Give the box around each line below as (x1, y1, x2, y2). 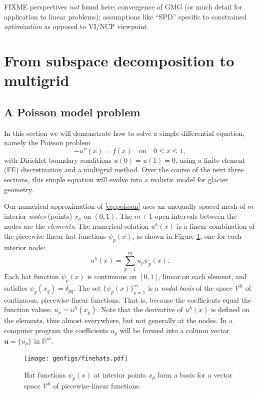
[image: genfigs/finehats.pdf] (24, 355, 128, 362)
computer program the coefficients (4, 325, 108, 336)
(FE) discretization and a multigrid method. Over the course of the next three (4, 164, 244, 175)
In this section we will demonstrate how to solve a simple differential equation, (4, 127, 245, 138)
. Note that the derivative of (96, 304, 183, 315)
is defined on (211, 304, 250, 315)
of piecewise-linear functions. (53, 381, 141, 391)
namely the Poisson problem (4, 137, 91, 148)
